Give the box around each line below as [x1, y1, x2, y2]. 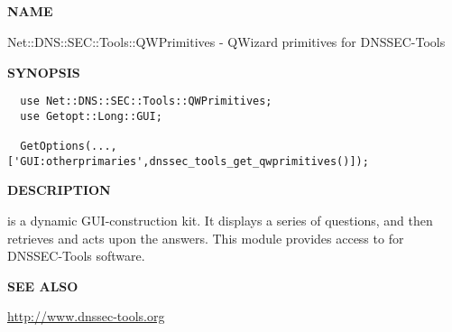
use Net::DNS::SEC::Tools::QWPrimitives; [20, 95, 272, 108]
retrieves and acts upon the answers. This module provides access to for [7, 228, 404, 247]
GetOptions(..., [20, 140, 117, 153]
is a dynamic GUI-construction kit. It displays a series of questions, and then [7, 211, 433, 230]
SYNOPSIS [7, 62, 80, 81]
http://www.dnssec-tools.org [7, 307, 165, 326]
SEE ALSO [7, 276, 78, 295]
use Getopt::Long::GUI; [20, 109, 162, 123]
